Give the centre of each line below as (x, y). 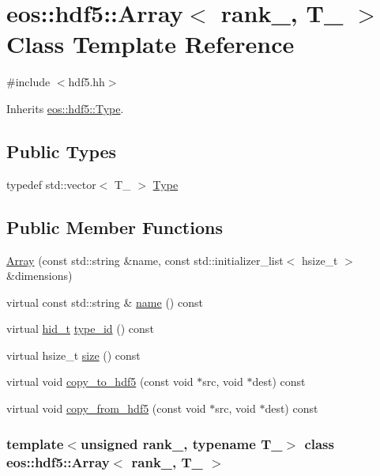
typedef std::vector (51, 184)
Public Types (62, 151)
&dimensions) (40, 276)
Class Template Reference (150, 44)
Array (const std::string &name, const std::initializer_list (145, 260)
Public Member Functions (115, 227)
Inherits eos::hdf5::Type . (65, 108)
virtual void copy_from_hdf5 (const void (106, 408)
